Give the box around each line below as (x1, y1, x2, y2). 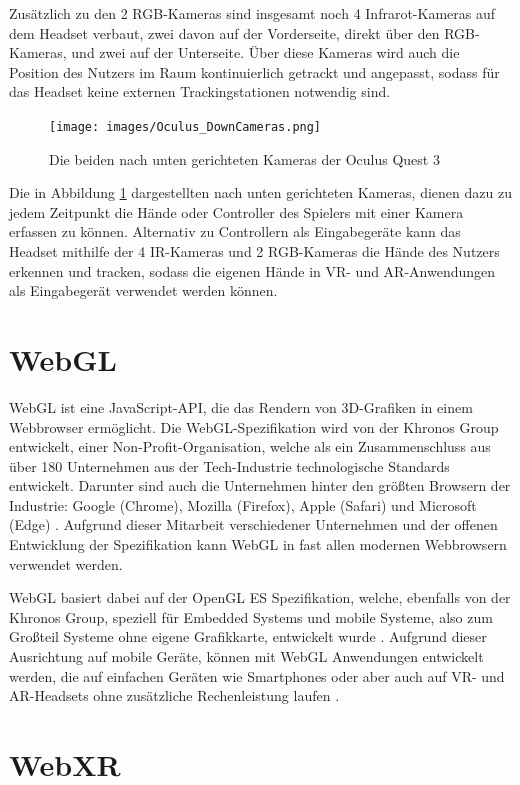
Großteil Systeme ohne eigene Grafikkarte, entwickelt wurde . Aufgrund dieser (9, 626, 487, 647)
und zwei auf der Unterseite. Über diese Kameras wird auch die (71, 42, 460, 63)
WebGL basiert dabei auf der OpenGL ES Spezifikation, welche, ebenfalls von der (9, 587, 511, 608)
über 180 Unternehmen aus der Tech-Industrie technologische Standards (9, 455, 450, 476)
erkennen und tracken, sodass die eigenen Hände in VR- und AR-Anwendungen (9, 260, 496, 281)
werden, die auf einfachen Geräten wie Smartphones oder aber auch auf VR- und (9, 665, 505, 686)
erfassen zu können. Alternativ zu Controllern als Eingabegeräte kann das (9, 221, 461, 242)
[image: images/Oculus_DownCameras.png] (49, 119, 322, 134)
